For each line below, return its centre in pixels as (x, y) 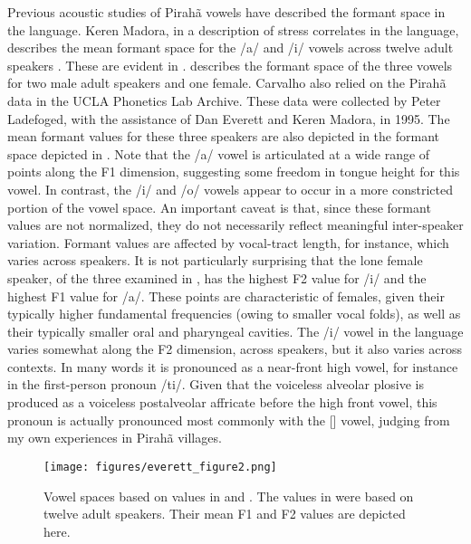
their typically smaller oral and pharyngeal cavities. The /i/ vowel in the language (235, 331)
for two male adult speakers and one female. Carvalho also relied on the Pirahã (227, 83)
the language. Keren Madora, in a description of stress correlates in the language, (233, 29)
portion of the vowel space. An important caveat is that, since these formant (219, 207)
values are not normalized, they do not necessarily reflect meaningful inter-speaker (235, 225)
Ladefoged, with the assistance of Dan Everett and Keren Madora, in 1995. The (229, 118)
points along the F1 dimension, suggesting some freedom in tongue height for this (234, 172)
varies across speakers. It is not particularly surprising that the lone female (215, 260)
